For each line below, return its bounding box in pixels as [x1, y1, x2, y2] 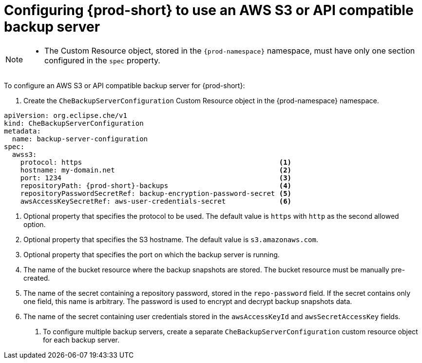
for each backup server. [43, 335, 120, 344]
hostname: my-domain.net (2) [20, 166, 292, 174]
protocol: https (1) [20, 158, 292, 166]
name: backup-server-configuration [12, 134, 148, 143]
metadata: [4, 127, 41, 135]
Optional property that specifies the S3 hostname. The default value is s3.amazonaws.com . [23, 235, 318, 244]
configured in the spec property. [44, 55, 160, 65]
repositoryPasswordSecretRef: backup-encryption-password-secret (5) [20, 189, 292, 197]
